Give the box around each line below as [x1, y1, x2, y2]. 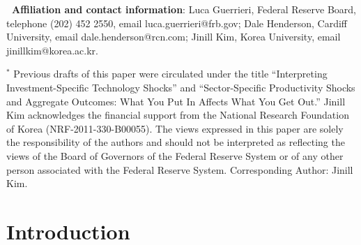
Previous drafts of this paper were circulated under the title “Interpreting [13, 66, 328, 81]
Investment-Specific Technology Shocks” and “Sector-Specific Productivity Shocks [6, 80, 355, 94]
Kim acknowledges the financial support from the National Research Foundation [6, 107, 349, 122]
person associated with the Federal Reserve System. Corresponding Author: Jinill [6, 162, 353, 177]
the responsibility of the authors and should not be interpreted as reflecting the [6, 135, 345, 149]
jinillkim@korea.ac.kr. [6, 43, 98, 57]
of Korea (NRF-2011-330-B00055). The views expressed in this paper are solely [6, 121, 344, 135]
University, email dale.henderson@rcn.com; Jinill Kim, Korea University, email [6, 29, 341, 44]
